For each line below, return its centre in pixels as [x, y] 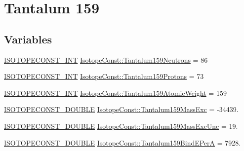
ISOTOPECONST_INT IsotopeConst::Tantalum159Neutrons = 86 [106, 59]
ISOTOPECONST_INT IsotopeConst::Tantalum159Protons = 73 [104, 76]
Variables [28, 39]
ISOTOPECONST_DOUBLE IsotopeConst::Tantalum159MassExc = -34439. [121, 109]
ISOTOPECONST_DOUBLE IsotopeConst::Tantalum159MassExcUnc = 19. [121, 126]
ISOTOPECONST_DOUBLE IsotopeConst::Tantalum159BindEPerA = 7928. [122, 142]
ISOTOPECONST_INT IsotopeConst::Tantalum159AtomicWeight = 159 [115, 93]
